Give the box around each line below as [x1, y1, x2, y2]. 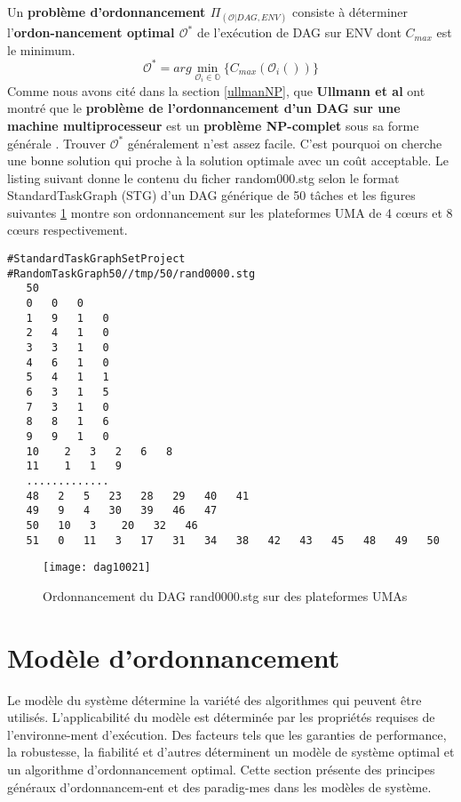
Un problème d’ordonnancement [7, 3, 206, 20]
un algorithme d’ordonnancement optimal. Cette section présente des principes [7, 759, 435, 778]
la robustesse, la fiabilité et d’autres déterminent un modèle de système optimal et [7, 742, 455, 761]
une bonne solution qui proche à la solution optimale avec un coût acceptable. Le [7, 151, 449, 170]
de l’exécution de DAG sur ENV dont [196, 23, 401, 42]
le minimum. [7, 40, 76, 59]
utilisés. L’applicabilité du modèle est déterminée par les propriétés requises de [7, 708, 435, 726]
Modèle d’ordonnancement [7, 638, 340, 675]
